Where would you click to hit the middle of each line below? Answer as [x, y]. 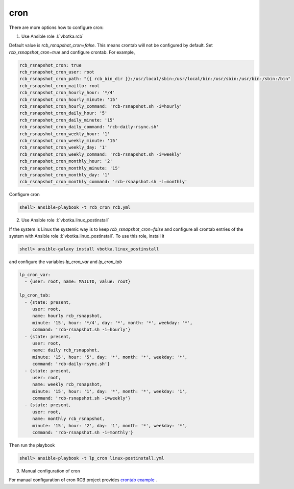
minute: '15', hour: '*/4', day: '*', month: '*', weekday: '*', [112, 323]
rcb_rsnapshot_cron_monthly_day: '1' [65, 175]
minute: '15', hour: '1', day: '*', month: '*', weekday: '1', [110, 391]
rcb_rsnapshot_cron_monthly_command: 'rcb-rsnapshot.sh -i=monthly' [103, 182]
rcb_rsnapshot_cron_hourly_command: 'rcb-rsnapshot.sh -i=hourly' [101, 106]
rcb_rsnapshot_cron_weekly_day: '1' [63, 147]
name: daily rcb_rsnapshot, [66, 350]
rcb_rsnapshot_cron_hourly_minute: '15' [68, 99]
